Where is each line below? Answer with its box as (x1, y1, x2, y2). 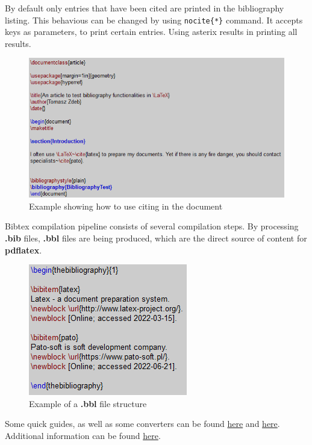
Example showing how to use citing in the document (29, 199, 223, 212)
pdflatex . (5, 243, 42, 256)
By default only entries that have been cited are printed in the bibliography (5, 2, 284, 14)
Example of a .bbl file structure (29, 397, 147, 409)
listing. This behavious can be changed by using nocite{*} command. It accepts (5, 13, 303, 26)
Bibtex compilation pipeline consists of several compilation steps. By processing (5, 220, 299, 232)
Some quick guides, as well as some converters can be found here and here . (5, 417, 280, 430)
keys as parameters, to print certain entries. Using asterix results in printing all (5, 25, 298, 38)
